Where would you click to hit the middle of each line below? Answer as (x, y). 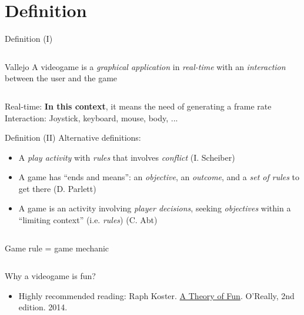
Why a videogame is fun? (50, 276)
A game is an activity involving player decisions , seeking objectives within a (155, 208)
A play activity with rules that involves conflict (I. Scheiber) (127, 157)
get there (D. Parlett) (57, 188)
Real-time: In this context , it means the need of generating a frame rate (138, 106)
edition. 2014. (43, 307)
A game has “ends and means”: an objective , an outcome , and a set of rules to (159, 177)
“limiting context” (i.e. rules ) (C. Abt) (88, 220)
